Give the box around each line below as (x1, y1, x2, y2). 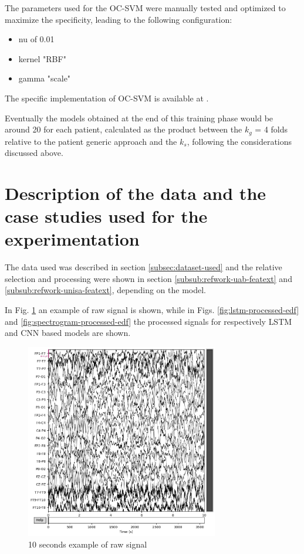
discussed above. (5, 147, 63, 159)
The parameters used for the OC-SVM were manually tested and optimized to (5, 2, 286, 13)
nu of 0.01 (18, 33, 55, 45)
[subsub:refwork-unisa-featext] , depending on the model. (5, 284, 206, 296)
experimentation (5, 227, 140, 251)
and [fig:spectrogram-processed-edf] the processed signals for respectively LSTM (5, 315, 292, 327)
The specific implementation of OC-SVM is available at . (5, 91, 209, 104)
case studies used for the (5, 204, 208, 228)
